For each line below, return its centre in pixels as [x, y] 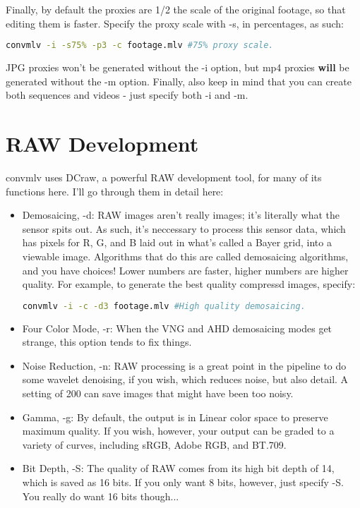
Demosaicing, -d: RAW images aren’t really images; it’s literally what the [181, 215]
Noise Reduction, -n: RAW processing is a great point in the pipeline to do [184, 365]
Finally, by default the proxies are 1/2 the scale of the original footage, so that [176, 9]
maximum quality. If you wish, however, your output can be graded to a [178, 431]
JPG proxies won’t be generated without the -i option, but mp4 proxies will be [178, 67]
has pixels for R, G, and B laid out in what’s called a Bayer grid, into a [177, 242]
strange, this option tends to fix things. [107, 342]
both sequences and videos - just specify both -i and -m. [127, 95]
